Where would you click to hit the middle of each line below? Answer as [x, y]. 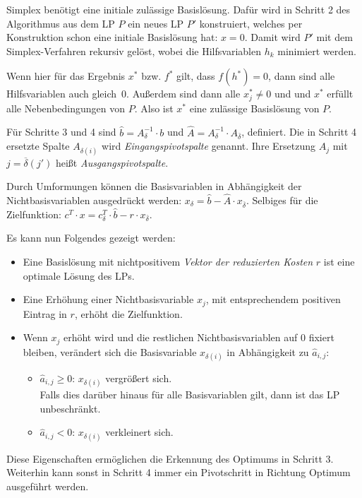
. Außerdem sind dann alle [183, 94]
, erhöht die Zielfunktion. [128, 313]
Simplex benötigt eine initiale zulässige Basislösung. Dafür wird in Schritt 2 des [179, 9]
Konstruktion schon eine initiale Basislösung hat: [112, 37]
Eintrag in [45, 313]
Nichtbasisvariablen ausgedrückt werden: [94, 200]
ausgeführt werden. [48, 486]
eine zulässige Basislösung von [254, 108]
